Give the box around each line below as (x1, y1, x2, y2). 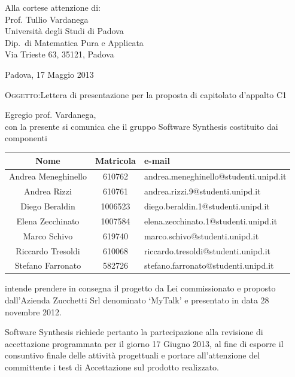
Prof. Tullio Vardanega (5, 13, 89, 25)
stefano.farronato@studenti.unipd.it (144, 259, 274, 272)
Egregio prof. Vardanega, (5, 108, 96, 121)
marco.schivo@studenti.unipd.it (144, 229, 259, 242)
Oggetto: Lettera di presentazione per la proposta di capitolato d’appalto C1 (5, 88, 287, 101)
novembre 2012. (5, 305, 62, 318)
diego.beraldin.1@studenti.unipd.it (144, 199, 270, 212)
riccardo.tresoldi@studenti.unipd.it (144, 244, 271, 257)
